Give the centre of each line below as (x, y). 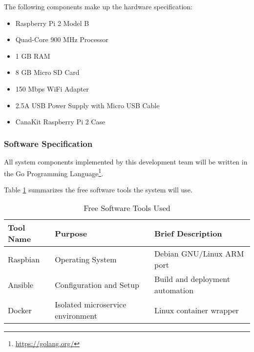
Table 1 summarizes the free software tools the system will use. (98, 189)
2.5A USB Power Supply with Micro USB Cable (87, 105)
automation (174, 290)
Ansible (21, 284)
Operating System (86, 259)
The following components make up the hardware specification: (98, 6)
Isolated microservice (91, 305)
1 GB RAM (33, 56)
